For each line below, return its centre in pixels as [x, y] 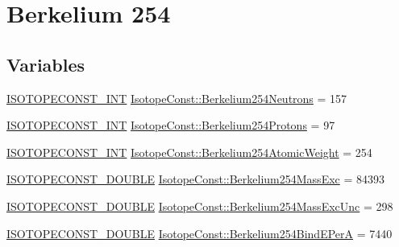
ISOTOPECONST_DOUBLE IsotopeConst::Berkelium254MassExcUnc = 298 [200, 206]
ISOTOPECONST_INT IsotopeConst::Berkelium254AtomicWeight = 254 [189, 152]
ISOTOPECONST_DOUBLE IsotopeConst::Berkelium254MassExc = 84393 [195, 179]
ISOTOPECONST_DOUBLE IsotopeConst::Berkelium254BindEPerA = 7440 [199, 233]
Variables [46, 64]
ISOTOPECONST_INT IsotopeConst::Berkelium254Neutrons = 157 [177, 98]
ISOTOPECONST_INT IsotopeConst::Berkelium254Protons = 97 [171, 125]
